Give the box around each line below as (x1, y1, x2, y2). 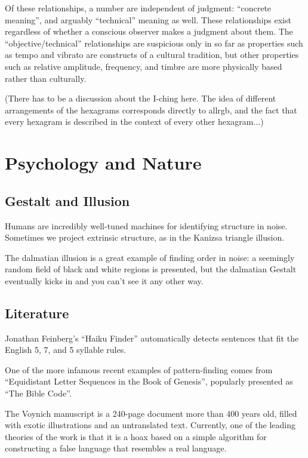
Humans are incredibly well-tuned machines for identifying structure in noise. (5, 219, 288, 232)
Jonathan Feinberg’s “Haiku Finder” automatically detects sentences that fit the (5, 331, 299, 344)
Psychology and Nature (5, 150, 202, 175)
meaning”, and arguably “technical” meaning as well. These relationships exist (5, 13, 291, 26)
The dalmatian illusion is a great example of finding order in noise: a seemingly (5, 251, 295, 263)
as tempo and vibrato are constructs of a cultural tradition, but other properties (5, 48, 299, 61)
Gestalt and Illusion (5, 191, 130, 210)
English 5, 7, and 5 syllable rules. (5, 343, 127, 356)
